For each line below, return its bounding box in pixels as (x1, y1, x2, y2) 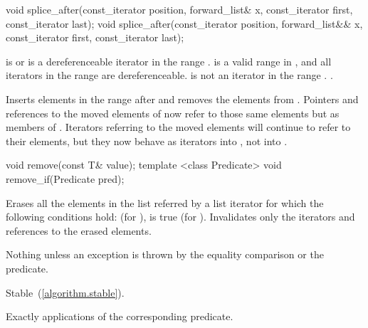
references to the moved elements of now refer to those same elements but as (6, 105, 340, 120)
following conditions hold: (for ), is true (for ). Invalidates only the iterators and (6, 209, 355, 224)
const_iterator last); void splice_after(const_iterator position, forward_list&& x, (6, 16, 363, 31)
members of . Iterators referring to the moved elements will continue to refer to (6, 120, 351, 134)
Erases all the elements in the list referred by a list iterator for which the (6, 195, 324, 210)
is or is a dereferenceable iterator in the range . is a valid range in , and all (6, 53, 332, 68)
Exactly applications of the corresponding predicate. (6, 309, 233, 324)
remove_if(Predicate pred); (6, 171, 125, 186)
